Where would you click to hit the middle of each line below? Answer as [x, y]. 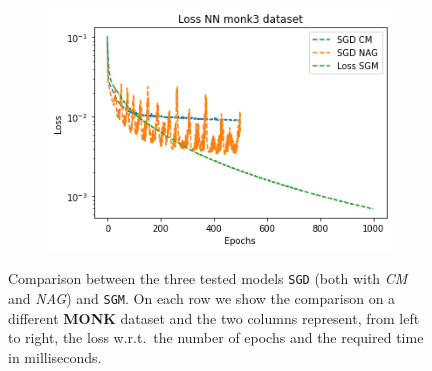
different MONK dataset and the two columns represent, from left [214, 317]
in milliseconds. [55, 356]
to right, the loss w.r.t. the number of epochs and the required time [216, 337]
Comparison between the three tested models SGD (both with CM [208, 278]
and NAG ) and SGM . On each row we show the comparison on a [202, 297]
